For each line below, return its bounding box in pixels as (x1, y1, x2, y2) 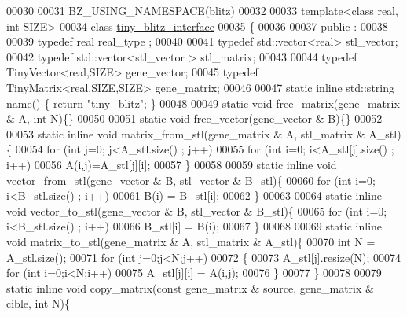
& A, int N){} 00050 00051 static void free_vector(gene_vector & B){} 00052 (6, 110, 383, 127)
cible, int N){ (6, 295, 70, 311)
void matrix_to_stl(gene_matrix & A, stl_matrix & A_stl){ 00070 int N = (6, 233, 376, 249)
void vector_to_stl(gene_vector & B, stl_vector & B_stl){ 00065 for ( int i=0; (6, 202, 387, 219)
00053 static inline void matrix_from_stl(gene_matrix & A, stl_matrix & (6, 125, 365, 142)
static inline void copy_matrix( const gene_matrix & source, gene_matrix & (6, 279, 374, 296)
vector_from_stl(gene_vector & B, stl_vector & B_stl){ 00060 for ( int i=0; (6, 171, 376, 188)
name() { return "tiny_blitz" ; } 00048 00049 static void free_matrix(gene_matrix (6, 94, 400, 111)
